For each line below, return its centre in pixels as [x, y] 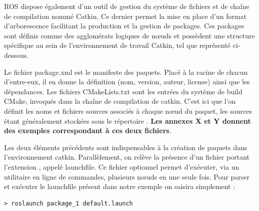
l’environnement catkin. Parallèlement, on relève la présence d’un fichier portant [127, 157]
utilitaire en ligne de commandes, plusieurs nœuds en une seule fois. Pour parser [127, 176]
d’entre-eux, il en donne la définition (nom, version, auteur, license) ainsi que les [127, 82]
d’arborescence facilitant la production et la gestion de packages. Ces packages [124, 26]
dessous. [16, 55]
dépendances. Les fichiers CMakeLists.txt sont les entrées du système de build [123, 91]
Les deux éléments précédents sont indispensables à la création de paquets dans [126, 147]
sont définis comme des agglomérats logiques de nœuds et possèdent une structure [129, 35]
